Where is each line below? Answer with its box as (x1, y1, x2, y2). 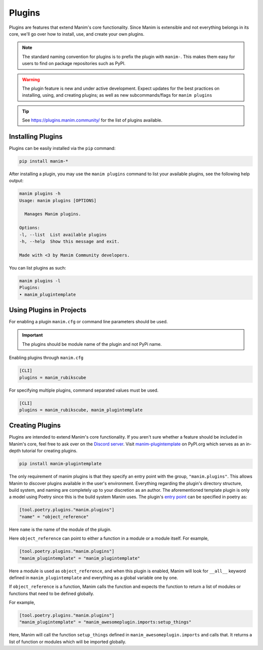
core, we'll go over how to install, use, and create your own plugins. (9, 31, 145, 37)
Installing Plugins (9, 132, 63, 141)
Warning (22, 76, 40, 83)
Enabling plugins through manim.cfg (9, 355, 84, 361)
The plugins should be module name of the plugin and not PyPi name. (22, 341, 162, 347)
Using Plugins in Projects (9, 306, 87, 314)
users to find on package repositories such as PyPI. (22, 61, 126, 66)
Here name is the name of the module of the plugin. (9, 526, 112, 532)
